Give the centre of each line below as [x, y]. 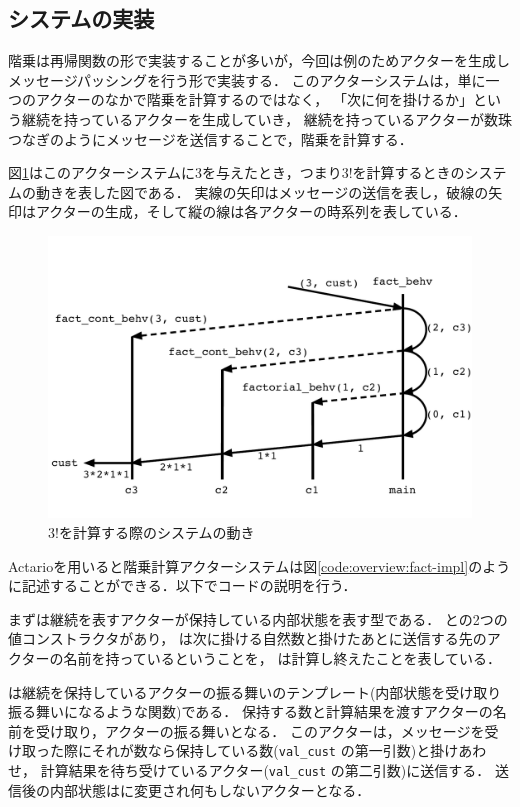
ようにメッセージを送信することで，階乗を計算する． [238, 138]
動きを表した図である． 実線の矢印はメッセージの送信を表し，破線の [262, 191]
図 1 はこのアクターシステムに [102, 172]
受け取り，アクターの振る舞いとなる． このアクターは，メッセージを [260, 730]
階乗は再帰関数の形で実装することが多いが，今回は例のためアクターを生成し [259, 60]
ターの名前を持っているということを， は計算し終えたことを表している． [261, 657]
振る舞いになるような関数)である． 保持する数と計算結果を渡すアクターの [250, 711]
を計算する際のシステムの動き [156, 531]
